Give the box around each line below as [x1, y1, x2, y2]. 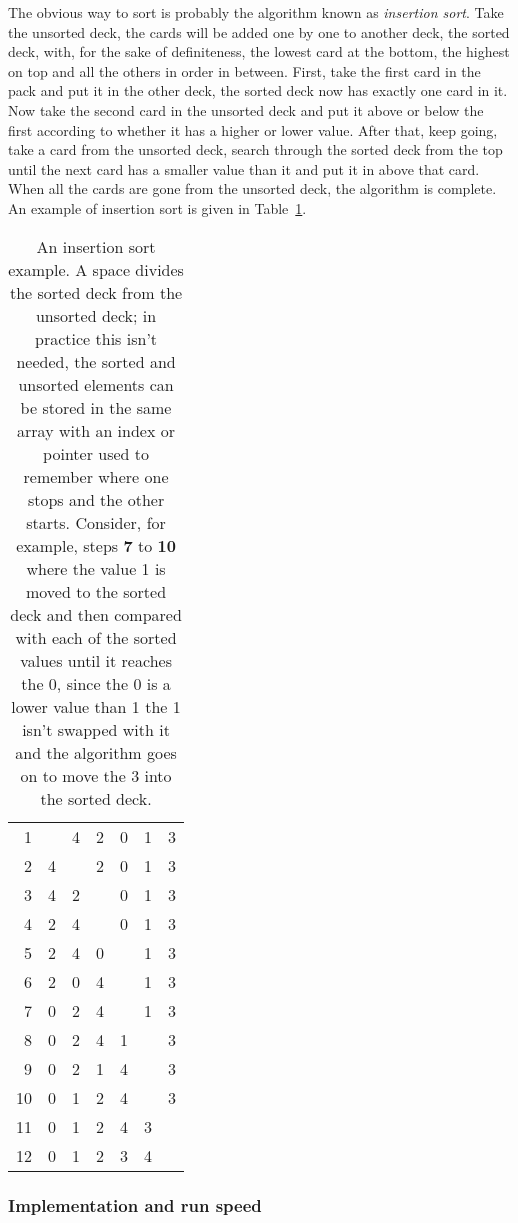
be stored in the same [20, 395, 172, 419]
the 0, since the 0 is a [21, 671, 171, 695]
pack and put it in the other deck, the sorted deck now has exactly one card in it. [8, 80, 508, 101]
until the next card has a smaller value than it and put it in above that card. [8, 158, 480, 179]
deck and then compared [10, 602, 182, 626]
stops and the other [27, 487, 165, 511]
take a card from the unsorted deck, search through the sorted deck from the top [8, 139, 503, 160]
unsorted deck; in [35, 303, 157, 327]
